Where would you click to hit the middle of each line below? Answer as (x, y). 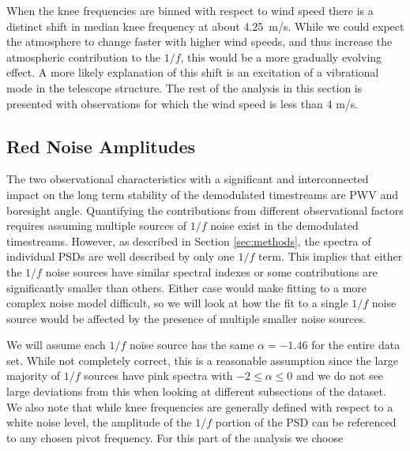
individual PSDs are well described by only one (120, 256)
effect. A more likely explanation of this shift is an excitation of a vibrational (193, 72)
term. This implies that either (331, 256)
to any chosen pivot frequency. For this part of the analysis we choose (175, 437)
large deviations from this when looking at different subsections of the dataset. (196, 391)
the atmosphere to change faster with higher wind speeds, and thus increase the (199, 41)
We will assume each (56, 345)
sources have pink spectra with (158, 376)
